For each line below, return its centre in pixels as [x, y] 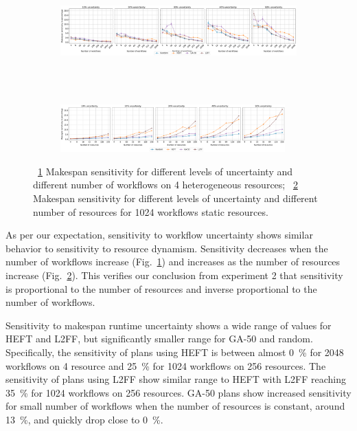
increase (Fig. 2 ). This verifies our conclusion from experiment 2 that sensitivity [174, 275]
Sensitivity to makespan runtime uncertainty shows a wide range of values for [169, 325]
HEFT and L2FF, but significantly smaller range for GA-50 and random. [159, 339]
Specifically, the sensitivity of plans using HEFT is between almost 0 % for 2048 [175, 352]
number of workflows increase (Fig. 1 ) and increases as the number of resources [173, 262]
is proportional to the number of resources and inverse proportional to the [161, 288]
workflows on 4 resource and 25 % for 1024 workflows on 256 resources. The [166, 365]
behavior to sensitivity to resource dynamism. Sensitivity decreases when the [167, 248]
